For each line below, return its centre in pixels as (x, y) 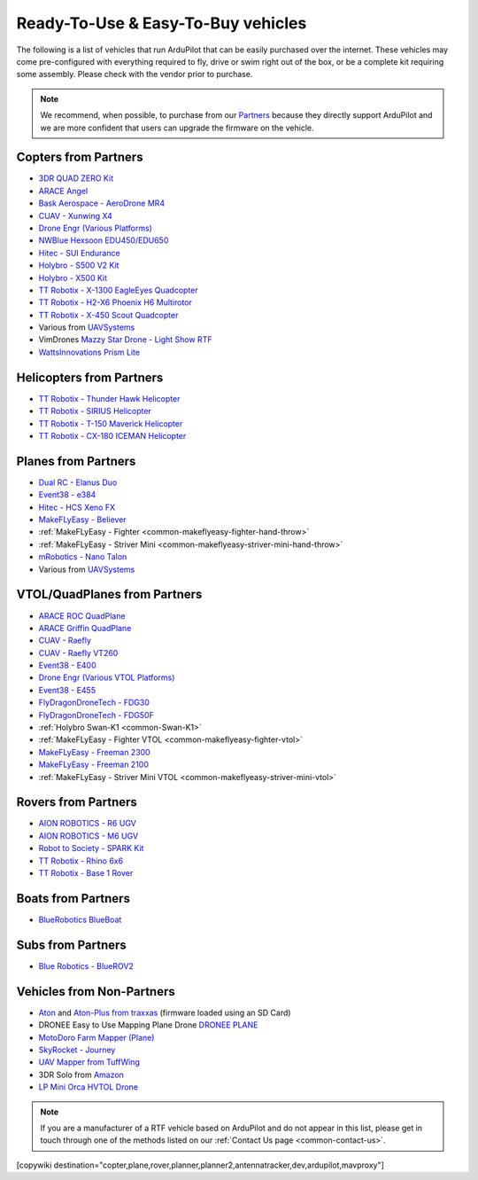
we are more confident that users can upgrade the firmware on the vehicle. (177, 128)
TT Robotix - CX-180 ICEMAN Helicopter (112, 435)
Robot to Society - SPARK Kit (91, 848)
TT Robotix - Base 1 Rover (86, 873)
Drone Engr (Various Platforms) (95, 228)
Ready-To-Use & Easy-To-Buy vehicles (162, 23)
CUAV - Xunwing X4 (75, 215)
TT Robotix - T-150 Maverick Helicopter (111, 423)
